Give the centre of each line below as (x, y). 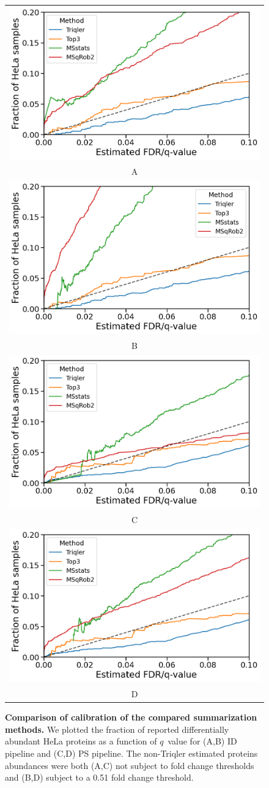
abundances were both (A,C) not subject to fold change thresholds (130, 765)
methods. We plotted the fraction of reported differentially (117, 729)
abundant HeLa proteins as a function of (81, 741)
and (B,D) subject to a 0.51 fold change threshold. (99, 777)
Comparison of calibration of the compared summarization (131, 717)
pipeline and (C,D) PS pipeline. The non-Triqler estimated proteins (131, 753)
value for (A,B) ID (202, 741)
